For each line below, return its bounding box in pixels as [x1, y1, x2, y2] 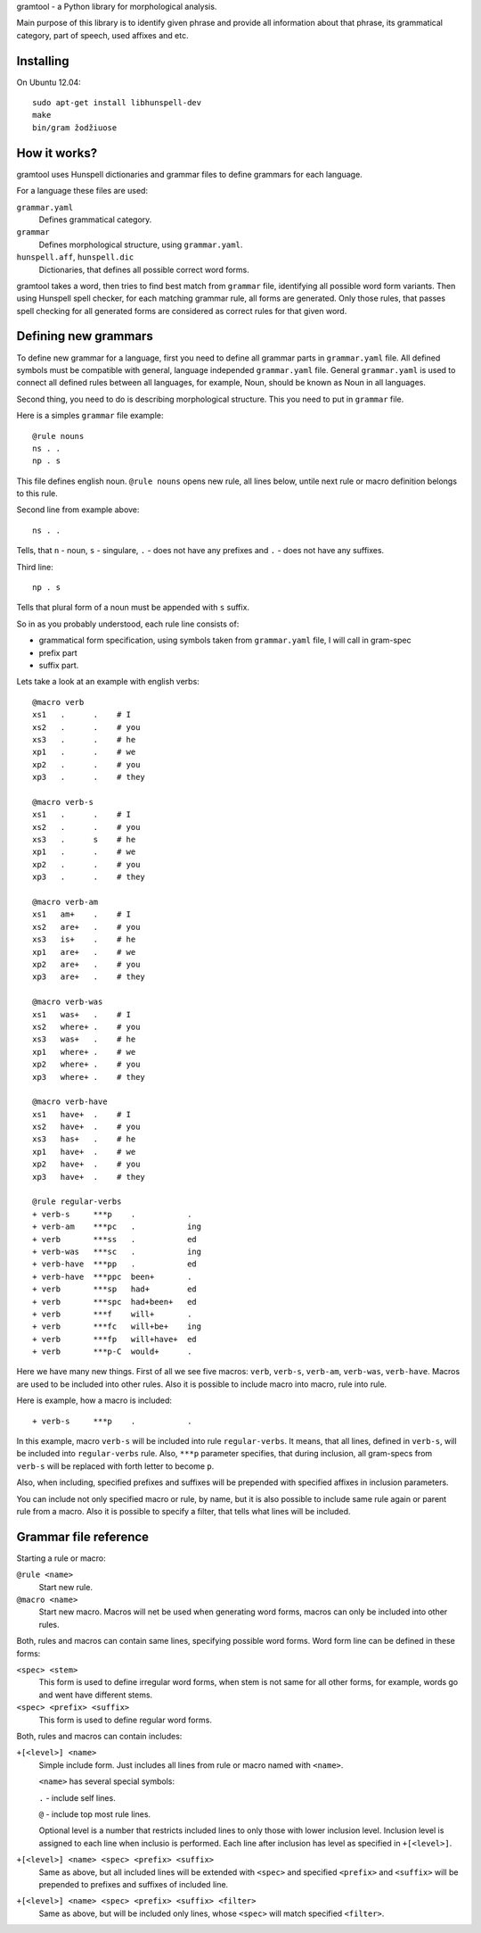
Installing [16, 54, 70, 69]
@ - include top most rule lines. [38, 1808, 151, 1820]
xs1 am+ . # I [32, 909, 132, 919]
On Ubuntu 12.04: [16, 77, 82, 87]
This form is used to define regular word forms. [38, 1714, 213, 1725]
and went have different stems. [38, 1689, 153, 1700]
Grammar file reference [16, 1529, 150, 1544]
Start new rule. [38, 1581, 94, 1592]
